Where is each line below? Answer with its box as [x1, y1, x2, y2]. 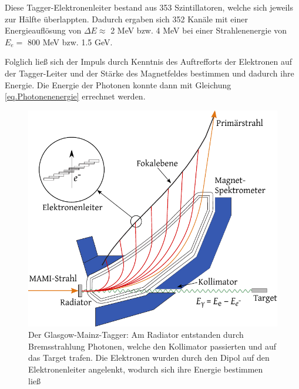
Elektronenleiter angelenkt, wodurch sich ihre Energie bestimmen [28, 363, 263, 375]
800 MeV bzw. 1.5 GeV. [28, 35, 113, 48]
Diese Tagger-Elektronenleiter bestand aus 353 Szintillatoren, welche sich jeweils [5, 1, 293, 13]
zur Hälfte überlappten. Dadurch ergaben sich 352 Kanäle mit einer [5, 12, 248, 25]
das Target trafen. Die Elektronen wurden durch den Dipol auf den [28, 351, 270, 364]
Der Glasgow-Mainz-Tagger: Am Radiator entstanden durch [28, 328, 244, 341]
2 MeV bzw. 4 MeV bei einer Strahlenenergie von [110, 24, 287, 36]
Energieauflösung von [5, 24, 82, 36]
